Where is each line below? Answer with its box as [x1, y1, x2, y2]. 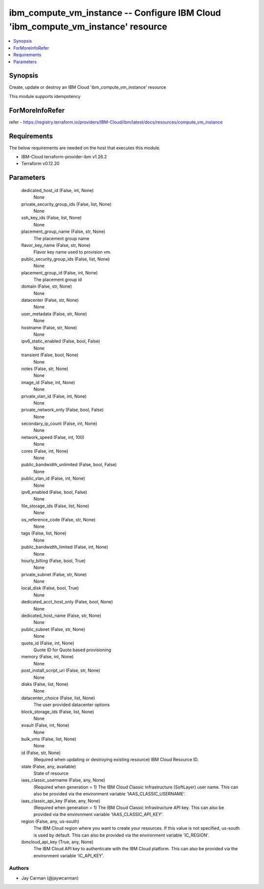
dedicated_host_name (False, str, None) [21, 613, 102, 618]
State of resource [33, 770, 69, 776]
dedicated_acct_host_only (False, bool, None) [21, 599, 113, 605]
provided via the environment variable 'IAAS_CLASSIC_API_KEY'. [33, 812, 164, 817]
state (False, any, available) [21, 764, 76, 769]
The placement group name [33, 235, 89, 241]
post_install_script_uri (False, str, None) [21, 667, 100, 673]
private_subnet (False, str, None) [21, 571, 87, 577]
